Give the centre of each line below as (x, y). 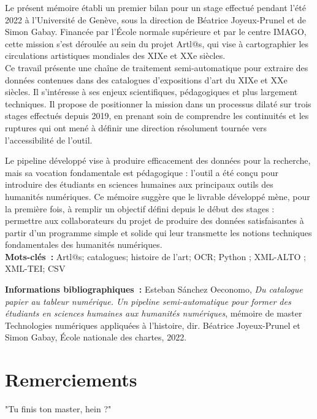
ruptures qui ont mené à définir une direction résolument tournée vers (136, 127)
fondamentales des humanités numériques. (84, 244)
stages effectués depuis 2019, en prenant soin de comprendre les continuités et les (157, 116)
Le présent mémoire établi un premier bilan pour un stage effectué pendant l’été (155, 7)
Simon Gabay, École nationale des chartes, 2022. (96, 337)
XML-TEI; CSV (35, 268)
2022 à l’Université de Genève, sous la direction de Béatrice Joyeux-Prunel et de (156, 19)
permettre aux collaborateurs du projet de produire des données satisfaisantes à (155, 221)
